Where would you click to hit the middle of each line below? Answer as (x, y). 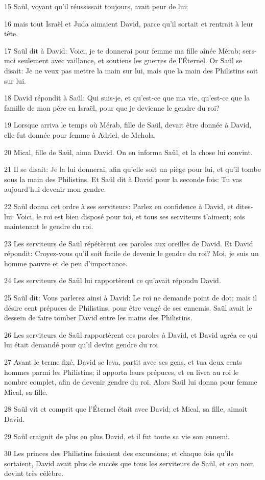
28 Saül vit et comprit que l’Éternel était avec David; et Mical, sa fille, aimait (126, 409)
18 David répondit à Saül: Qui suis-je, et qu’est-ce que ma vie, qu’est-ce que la (127, 98)
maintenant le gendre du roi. (49, 226)
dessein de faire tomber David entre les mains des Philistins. (98, 318)
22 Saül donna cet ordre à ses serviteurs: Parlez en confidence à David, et (119, 206)
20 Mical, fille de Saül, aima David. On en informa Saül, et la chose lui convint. (128, 152)
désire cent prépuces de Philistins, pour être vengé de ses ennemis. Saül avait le (128, 307)
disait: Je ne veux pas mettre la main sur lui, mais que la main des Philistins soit (131, 70)
